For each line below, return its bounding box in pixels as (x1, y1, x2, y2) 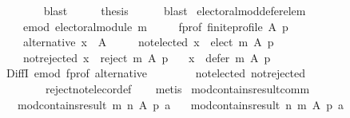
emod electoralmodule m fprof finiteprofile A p (22, 18, 288, 34)
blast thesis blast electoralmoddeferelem (43, 2, 306, 18)
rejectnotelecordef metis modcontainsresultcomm (45, 80, 310, 96)
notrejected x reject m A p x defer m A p (22, 49, 271, 65)
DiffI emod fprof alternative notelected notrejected (6, 65, 306, 81)
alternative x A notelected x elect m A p (22, 33, 274, 50)
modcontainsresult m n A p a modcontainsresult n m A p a (17, 96, 344, 112)
